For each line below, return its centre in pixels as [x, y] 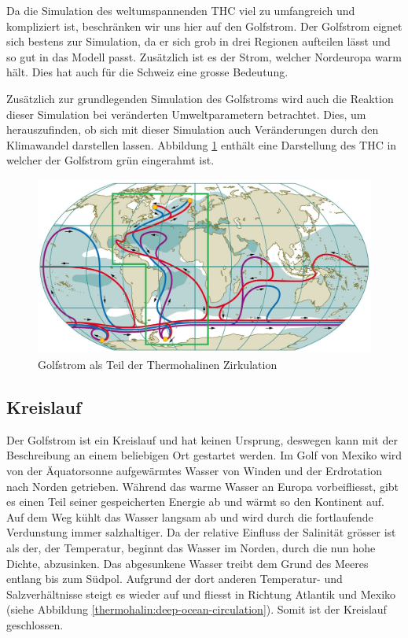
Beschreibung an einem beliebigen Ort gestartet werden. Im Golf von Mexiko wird [204, 455]
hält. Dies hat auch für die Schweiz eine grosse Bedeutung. [147, 72]
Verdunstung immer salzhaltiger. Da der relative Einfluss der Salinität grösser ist [201, 532]
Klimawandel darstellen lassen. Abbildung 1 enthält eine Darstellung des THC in [202, 144]
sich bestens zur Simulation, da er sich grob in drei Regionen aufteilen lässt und [198, 41]
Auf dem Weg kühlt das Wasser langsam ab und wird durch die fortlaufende [190, 516]
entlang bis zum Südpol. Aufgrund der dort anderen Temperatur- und [175, 579]
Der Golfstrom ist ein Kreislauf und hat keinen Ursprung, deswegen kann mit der [202, 439]
